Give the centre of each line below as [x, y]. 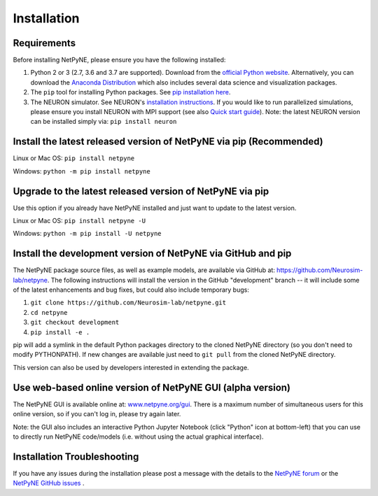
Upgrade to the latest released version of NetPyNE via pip [141, 191]
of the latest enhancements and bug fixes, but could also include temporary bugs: [131, 290]
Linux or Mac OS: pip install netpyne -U [79, 221]
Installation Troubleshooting [76, 456]
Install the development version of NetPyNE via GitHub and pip [152, 254]
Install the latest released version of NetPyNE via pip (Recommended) [168, 142]
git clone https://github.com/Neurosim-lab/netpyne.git [128, 303]
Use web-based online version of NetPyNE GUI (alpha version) [152, 387]
